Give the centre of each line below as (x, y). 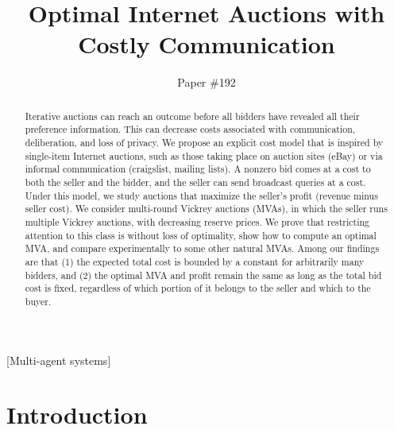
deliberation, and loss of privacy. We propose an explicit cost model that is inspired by (204, 143)
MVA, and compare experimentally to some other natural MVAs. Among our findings (202, 248)
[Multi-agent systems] (59, 360)
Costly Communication (207, 44)
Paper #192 (207, 82)
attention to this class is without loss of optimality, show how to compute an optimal (201, 235)
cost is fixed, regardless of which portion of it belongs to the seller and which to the (198, 288)
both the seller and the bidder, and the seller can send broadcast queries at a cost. (195, 182)
